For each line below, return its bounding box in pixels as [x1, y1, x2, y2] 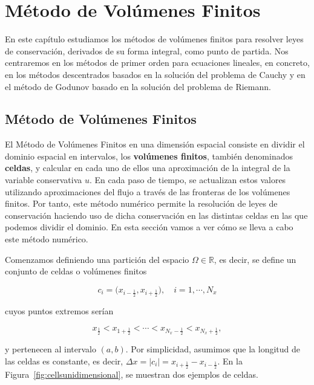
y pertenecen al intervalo [5, 343, 96, 355]
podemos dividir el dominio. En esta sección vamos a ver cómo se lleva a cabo [5, 221, 293, 233]
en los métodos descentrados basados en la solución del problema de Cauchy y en [5, 68, 306, 80]
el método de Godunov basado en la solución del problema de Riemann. [5, 80, 271, 92]
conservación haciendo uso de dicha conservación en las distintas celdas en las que [5, 209, 308, 221]
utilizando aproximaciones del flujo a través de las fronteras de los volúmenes [5, 185, 290, 198]
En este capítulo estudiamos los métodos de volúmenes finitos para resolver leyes [5, 33, 304, 45]
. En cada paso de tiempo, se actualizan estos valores [90, 173, 286, 186]
